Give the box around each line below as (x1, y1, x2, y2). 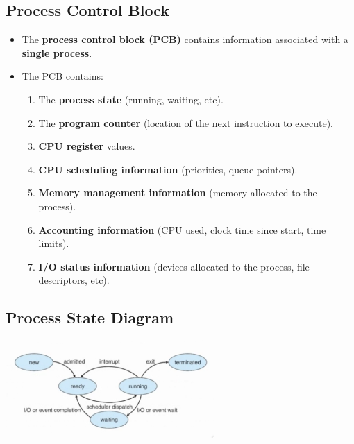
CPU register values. (38, 139, 135, 153)
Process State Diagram (6, 307, 174, 328)
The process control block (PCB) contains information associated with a (22, 32, 348, 46)
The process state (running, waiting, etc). (38, 92, 224, 106)
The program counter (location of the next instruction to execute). (38, 115, 334, 130)
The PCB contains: (22, 69, 103, 83)
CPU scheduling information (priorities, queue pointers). (38, 162, 298, 176)
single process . (22, 45, 92, 60)
